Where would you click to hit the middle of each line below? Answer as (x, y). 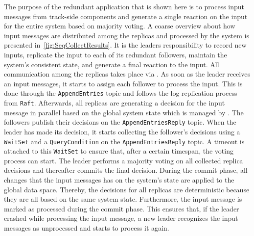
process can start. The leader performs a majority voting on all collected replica (124, 160)
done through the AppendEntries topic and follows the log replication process (121, 93)
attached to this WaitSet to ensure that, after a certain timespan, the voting (119, 151)
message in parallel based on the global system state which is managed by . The (124, 112)
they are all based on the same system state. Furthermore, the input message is (123, 199)
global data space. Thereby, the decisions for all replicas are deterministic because (127, 189)
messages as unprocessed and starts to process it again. (87, 227)
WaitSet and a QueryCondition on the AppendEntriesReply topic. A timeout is (124, 141)
